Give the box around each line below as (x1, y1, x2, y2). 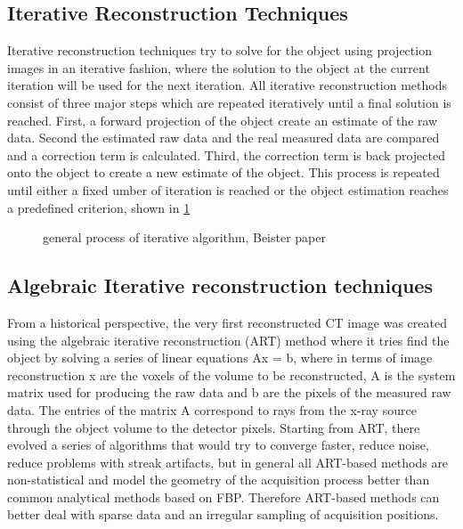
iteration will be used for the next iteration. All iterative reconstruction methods (7, 76, 447, 94)
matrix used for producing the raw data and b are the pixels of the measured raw (7, 383, 451, 402)
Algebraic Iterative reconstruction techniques (7, 272, 433, 299)
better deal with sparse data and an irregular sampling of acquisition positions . (7, 505, 439, 524)
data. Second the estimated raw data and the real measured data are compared (7, 128, 440, 147)
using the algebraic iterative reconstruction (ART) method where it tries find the (7, 330, 450, 349)
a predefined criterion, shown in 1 (7, 198, 191, 216)
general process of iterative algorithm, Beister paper (43, 228, 326, 247)
